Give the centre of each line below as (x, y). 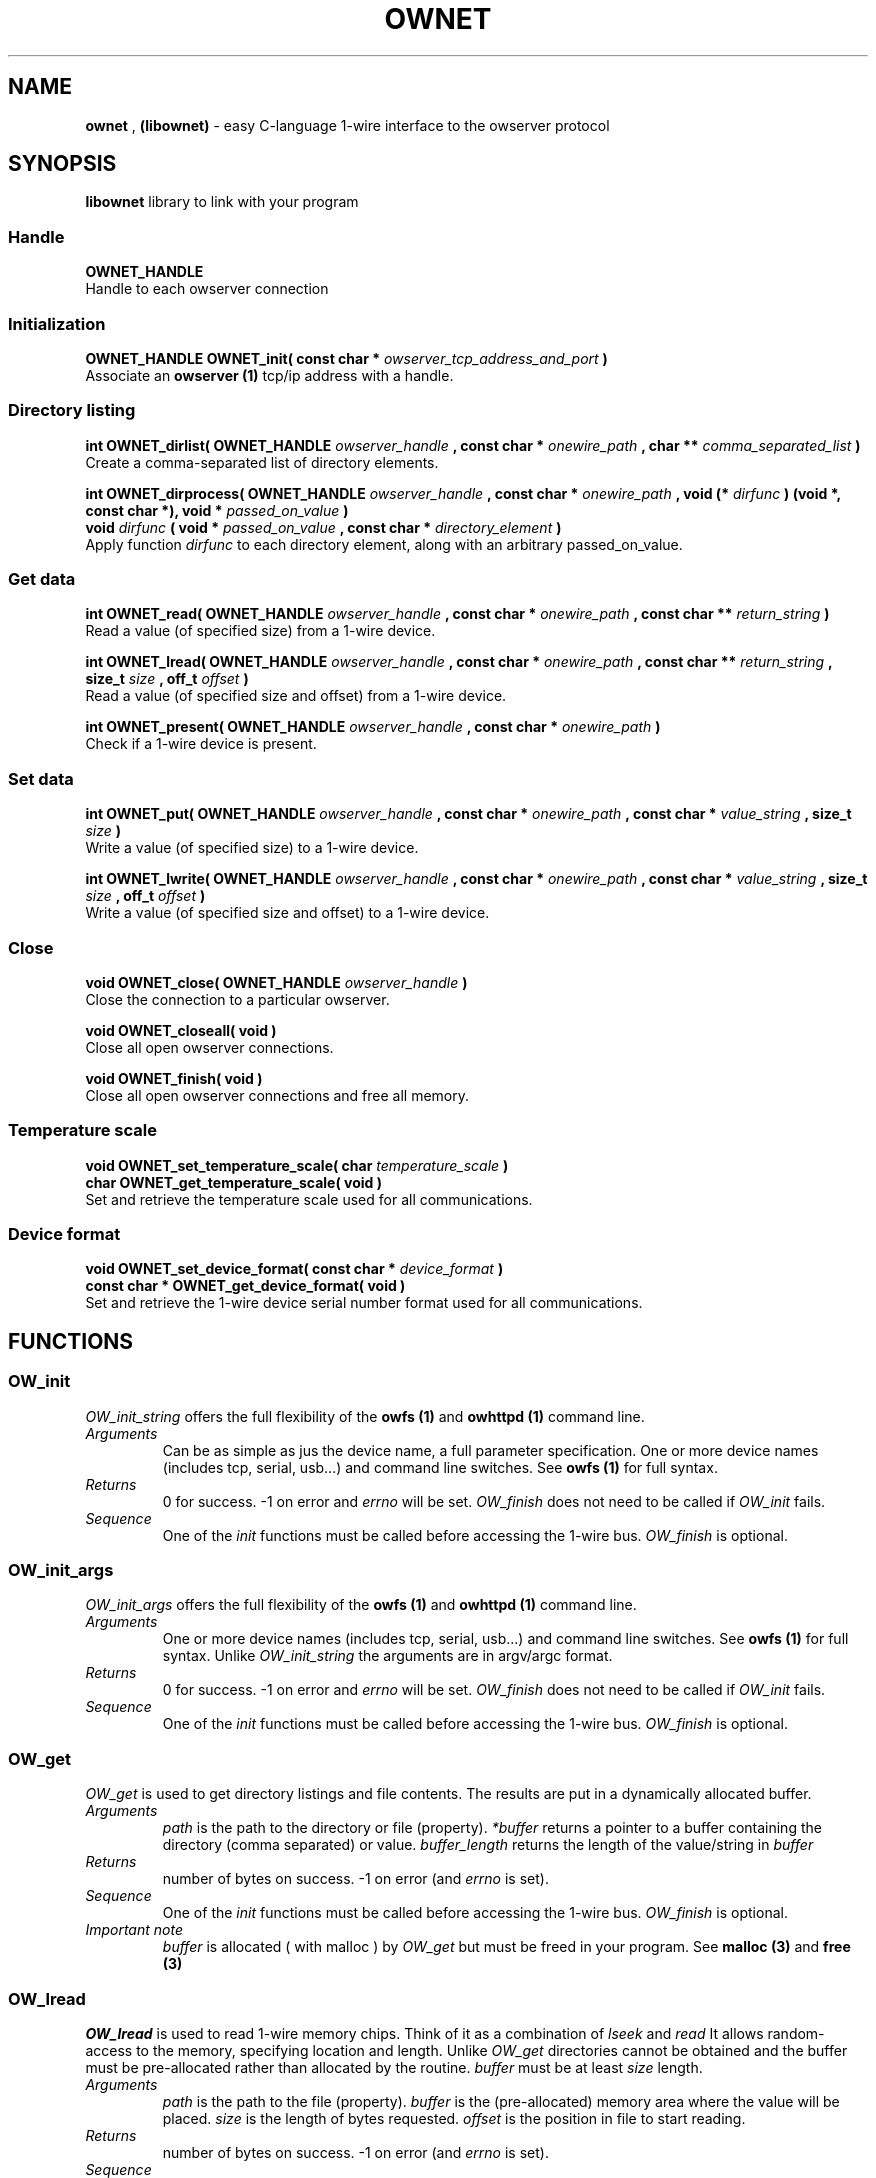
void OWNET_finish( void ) (174, 1078)
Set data (41, 778)
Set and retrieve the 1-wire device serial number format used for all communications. (364, 1303)
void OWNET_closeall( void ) (181, 1030)
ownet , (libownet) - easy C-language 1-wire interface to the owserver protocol (347, 125)
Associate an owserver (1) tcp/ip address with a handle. (269, 375)
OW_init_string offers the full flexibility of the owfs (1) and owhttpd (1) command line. (365, 1416)
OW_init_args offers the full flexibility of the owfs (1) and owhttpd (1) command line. (361, 1605)
